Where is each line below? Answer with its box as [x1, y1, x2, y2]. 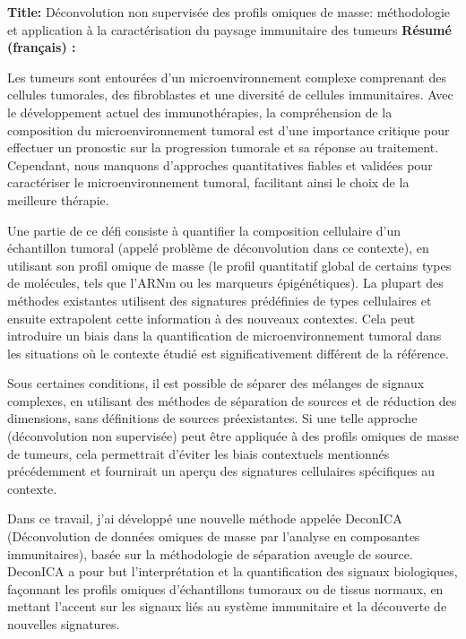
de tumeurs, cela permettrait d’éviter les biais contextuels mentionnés [7, 444, 390, 462]
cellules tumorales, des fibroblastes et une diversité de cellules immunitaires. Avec [7, 85, 453, 104]
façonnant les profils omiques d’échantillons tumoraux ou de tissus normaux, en [7, 579, 444, 598]
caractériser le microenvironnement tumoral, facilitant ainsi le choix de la [7, 173, 410, 192]
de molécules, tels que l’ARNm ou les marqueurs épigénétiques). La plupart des [7, 273, 444, 292]
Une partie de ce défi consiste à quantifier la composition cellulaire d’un [7, 220, 401, 239]
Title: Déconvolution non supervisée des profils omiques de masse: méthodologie [7, 3, 451, 21]
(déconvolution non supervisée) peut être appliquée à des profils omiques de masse [7, 427, 459, 445]
